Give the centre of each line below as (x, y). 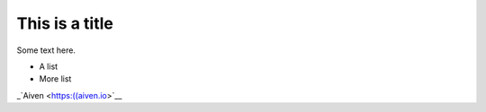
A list (49, 66)
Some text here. (46, 50)
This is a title (65, 23)
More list (55, 79)
